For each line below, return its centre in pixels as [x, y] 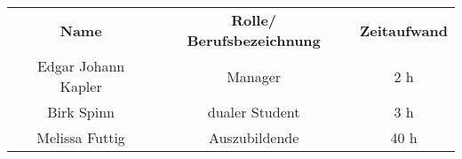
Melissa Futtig [81, 137]
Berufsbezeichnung [254, 40]
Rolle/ [254, 20]
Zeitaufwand [404, 30]
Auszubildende [254, 137]
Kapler [81, 86]
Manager [254, 76]
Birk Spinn [81, 112]
